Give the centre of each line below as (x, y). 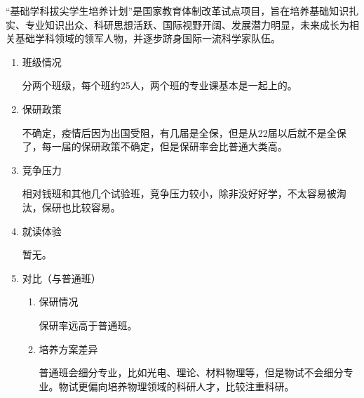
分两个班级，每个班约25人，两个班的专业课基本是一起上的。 (160, 85)
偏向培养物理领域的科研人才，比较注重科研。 (191, 386)
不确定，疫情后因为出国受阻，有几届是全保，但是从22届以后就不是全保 (184, 132)
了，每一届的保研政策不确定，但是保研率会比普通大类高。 (155, 146)
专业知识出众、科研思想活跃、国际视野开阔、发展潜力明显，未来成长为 (187, 24)
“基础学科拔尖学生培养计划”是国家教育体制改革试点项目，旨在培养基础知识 (177, 11)
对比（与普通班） (61, 278)
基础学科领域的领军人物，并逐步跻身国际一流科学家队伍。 (148, 38)
